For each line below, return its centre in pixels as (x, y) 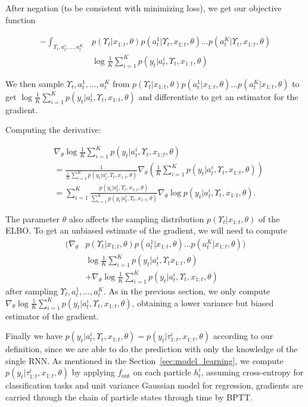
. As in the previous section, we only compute (187, 291)
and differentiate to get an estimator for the (218, 96)
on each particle (162, 372)
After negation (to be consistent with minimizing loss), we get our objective (144, 8)
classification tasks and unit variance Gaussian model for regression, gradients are (154, 385)
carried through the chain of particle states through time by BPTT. (129, 397)
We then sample (35, 83)
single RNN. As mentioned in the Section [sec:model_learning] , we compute (144, 360)
